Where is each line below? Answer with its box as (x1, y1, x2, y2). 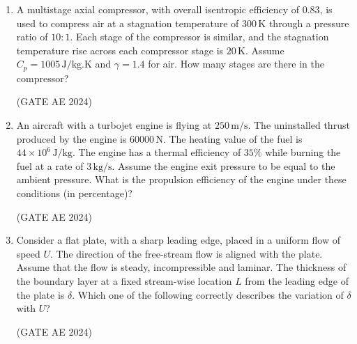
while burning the (265, 145, 341, 159)
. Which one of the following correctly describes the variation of (72, 287, 344, 302)
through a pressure (268, 15, 349, 30)
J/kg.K (61, 60, 92, 70)
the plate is (16, 287, 65, 302)
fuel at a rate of (16, 158, 84, 173)
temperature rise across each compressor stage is (16, 42, 224, 57)
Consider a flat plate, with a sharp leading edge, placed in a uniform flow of (16, 233, 341, 247)
